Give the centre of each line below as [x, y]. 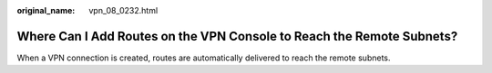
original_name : [46, 10]
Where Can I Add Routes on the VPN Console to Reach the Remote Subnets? [237, 36]
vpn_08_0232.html [123, 10]
